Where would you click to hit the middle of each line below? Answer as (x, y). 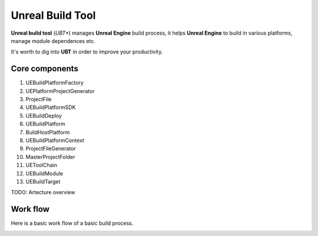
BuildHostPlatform (48, 132)
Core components (45, 69)
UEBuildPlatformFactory (54, 83)
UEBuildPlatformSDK (51, 107)
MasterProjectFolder (50, 157)
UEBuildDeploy (44, 115)
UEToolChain (41, 165)
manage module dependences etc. (53, 41)
